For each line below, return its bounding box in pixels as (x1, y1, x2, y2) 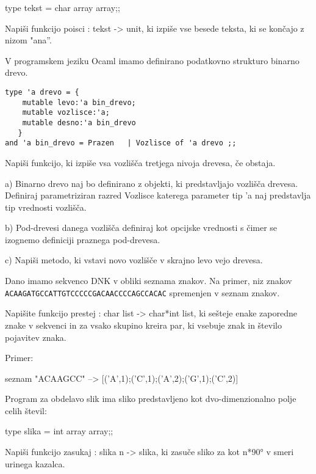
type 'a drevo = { (5, 87, 79, 97)
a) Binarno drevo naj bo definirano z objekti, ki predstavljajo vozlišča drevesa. (5, 177, 298, 189)
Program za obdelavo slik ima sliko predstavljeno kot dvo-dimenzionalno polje (5, 392, 296, 405)
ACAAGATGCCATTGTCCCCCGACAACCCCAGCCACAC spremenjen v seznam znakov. (5, 286, 280, 299)
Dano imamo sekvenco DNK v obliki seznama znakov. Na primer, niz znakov (5, 274, 292, 287)
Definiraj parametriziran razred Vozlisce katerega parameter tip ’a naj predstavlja (5, 189, 311, 202)
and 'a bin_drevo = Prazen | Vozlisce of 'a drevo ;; (5, 139, 237, 148)
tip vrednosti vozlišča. (5, 200, 87, 213)
